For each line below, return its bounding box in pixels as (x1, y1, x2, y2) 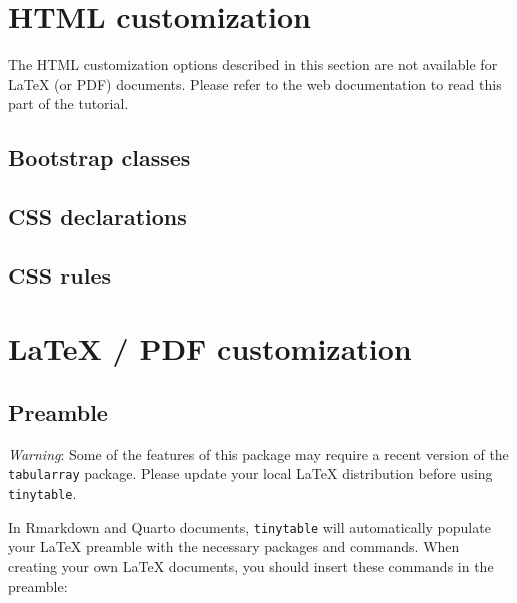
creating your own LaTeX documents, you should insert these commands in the (8, 555, 494, 576)
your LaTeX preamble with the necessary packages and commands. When (8, 536, 460, 557)
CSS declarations (8, 201, 187, 232)
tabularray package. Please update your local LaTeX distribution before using (8, 463, 493, 484)
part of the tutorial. (8, 93, 129, 114)
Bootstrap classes (8, 142, 191, 173)
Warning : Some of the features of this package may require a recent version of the (8, 443, 509, 464)
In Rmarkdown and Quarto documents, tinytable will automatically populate (8, 516, 491, 537)
